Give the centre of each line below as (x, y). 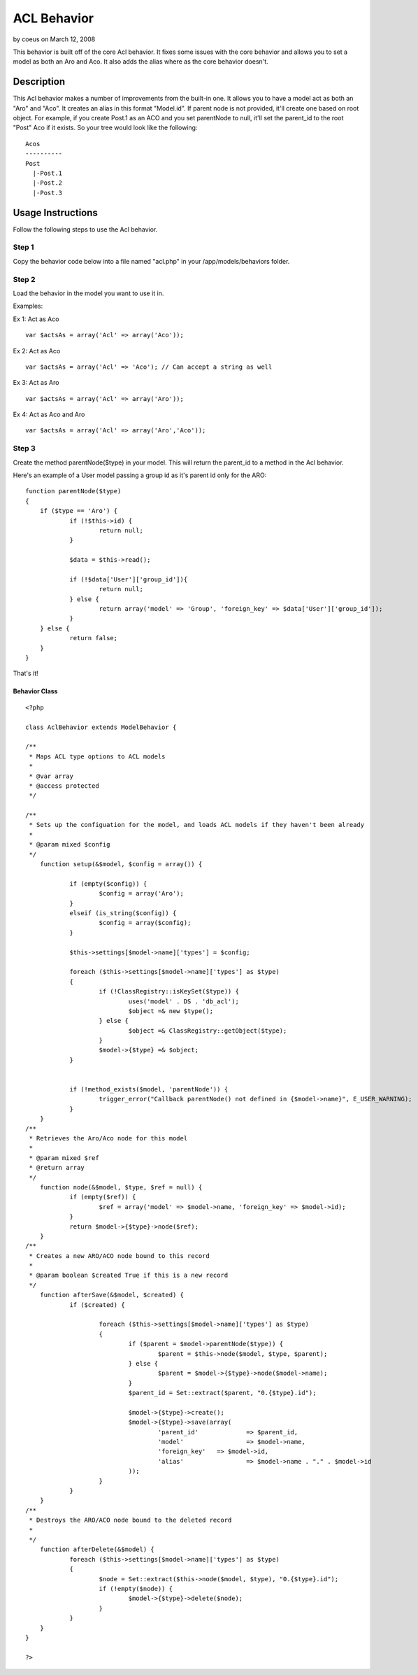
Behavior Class (35, 691)
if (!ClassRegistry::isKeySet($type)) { (169, 991)
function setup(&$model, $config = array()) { (121, 864)
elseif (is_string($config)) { (123, 913)
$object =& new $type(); (171, 1011)
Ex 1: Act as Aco (36, 319)
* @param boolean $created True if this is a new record (129, 1275)
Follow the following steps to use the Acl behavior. (85, 229)
